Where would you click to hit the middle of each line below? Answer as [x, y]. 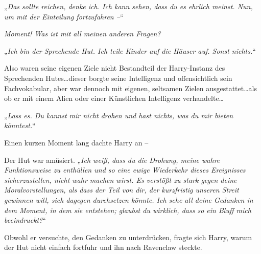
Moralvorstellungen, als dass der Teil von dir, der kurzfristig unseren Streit [122, 190]
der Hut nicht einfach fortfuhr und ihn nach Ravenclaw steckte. [103, 247]
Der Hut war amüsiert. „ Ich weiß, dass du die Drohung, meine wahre [112, 160]
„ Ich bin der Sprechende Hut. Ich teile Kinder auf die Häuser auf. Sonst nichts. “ [130, 50]
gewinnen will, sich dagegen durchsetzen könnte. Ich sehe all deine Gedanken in [129, 199]
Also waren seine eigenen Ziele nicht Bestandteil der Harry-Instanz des [115, 68]
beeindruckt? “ [25, 220]
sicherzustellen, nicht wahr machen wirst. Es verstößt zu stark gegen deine [121, 179]
